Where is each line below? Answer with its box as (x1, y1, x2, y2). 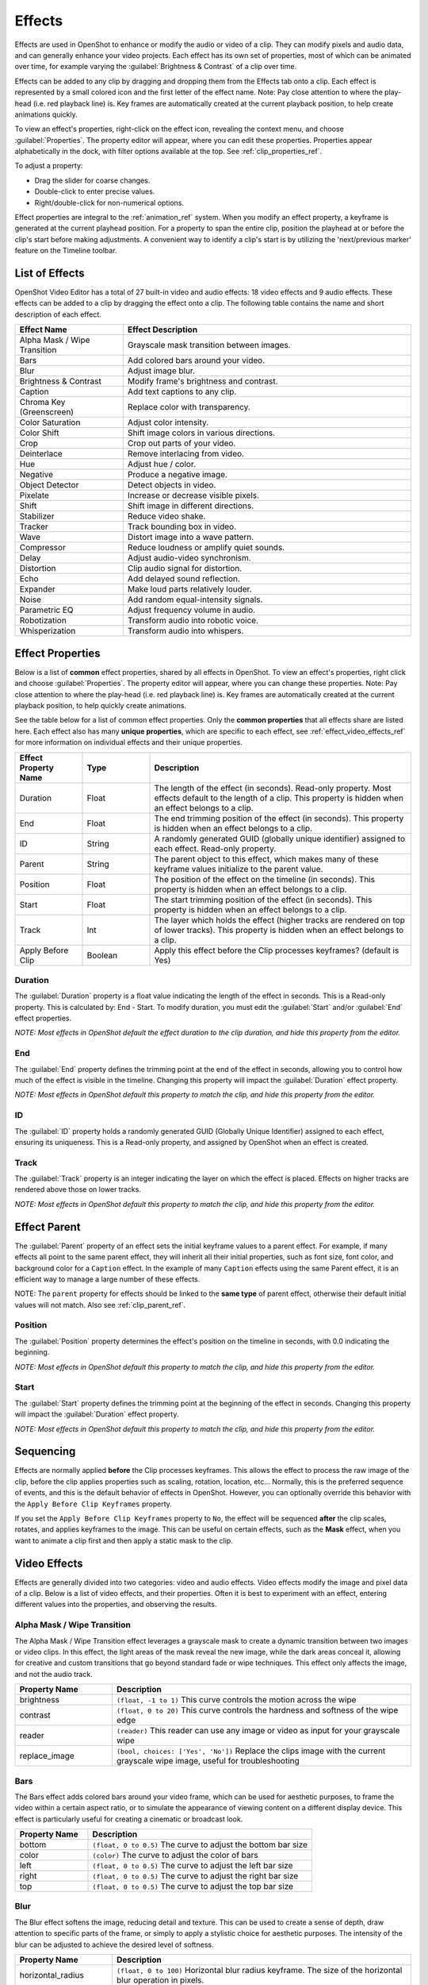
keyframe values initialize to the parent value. (154, 863, 323, 874)
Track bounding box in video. (127, 521, 237, 532)
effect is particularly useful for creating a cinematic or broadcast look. (14, 1814, 243, 1824)
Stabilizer (19, 511, 55, 522)
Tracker (19, 521, 49, 532)
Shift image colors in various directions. (127, 427, 276, 438)
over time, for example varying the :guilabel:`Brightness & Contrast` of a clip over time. (14, 62, 297, 71)
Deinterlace (19, 449, 63, 460)
